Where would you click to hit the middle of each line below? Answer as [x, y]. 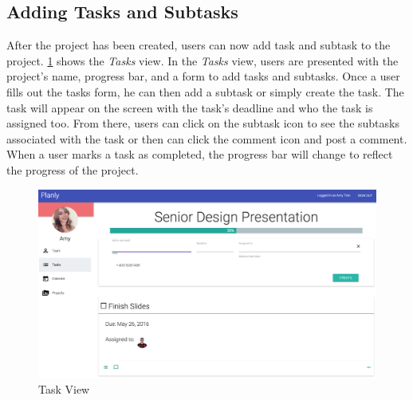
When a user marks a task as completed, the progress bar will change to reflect [200, 154]
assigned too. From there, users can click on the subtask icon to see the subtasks [203, 123]
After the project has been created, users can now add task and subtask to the [199, 45]
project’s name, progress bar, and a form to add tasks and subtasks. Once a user [203, 76]
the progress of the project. [73, 169]
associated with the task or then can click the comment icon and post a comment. [207, 138]
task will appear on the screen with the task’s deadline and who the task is [190, 107]
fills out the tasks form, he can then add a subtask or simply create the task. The [205, 91]
